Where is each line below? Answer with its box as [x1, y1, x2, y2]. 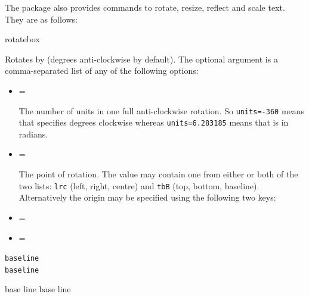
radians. [18, 127, 48, 140]
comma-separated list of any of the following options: [5, 64, 199, 77]
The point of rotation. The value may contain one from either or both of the [18, 168, 298, 180]
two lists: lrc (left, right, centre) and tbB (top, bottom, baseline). [18, 179, 259, 192]
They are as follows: [5, 12, 78, 25]
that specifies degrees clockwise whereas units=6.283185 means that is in [18, 116, 289, 129]
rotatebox [5, 33, 40, 45]
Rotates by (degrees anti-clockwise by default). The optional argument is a [5, 52, 278, 65]
